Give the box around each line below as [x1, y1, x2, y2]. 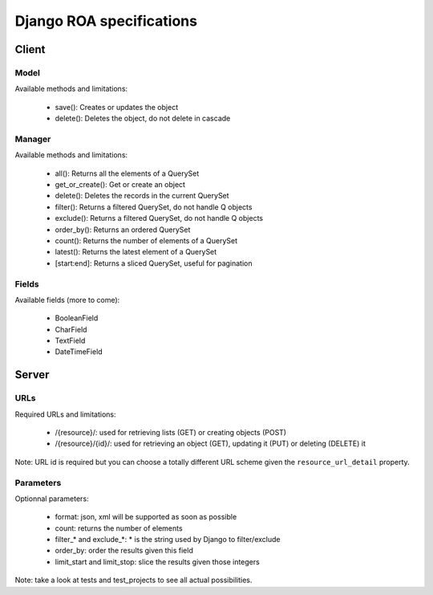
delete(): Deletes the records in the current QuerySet [55, 191, 229, 201]
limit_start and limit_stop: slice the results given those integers [55, 556, 260, 566]
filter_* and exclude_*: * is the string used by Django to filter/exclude [55, 535, 281, 544]
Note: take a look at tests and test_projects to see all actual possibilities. [14, 575, 253, 585]
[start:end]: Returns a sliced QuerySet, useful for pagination [55, 258, 253, 268]
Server [14, 368, 50, 381]
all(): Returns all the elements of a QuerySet [55, 169, 200, 178]
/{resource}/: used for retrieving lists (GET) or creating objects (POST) [55, 428, 287, 437]
